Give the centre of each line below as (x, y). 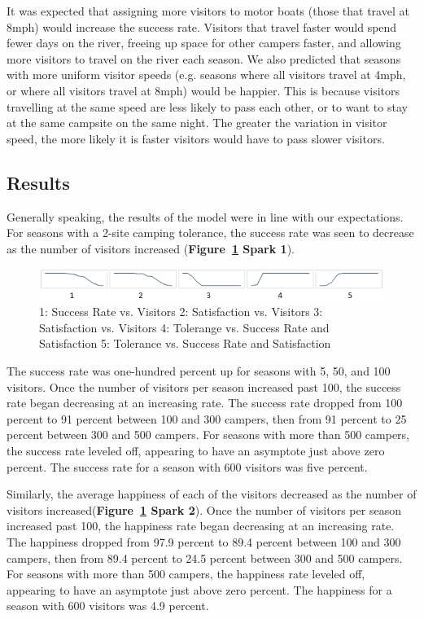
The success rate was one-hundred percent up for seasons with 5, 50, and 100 (199, 370)
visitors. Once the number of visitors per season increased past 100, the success (204, 386)
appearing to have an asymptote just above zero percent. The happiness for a (199, 589)
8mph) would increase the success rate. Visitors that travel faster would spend (202, 26)
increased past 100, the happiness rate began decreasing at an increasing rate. (201, 526)
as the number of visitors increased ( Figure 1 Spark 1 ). (151, 248)
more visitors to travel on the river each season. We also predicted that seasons (204, 58)
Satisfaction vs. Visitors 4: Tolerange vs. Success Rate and (184, 327)
